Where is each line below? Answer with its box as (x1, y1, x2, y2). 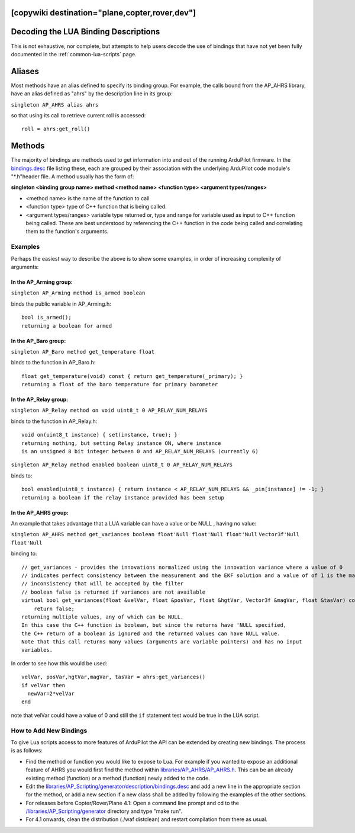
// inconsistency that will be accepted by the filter (21, 581, 184, 587)
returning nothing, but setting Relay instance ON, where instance (21, 440, 221, 447)
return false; (33, 605, 75, 612)
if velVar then (21, 682, 66, 688)
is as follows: (11, 747, 43, 754)
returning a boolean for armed (21, 322, 112, 329)
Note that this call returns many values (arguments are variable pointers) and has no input (21, 639, 302, 645)
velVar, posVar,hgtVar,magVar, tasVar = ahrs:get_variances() (21, 674, 206, 681)
